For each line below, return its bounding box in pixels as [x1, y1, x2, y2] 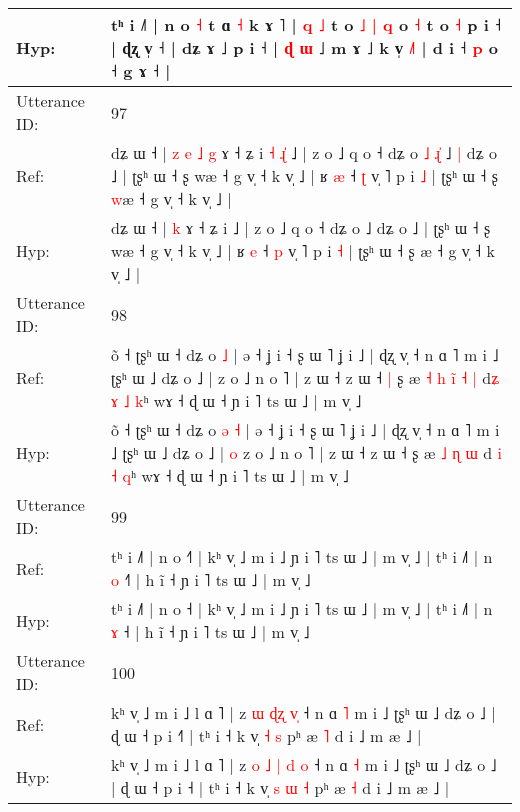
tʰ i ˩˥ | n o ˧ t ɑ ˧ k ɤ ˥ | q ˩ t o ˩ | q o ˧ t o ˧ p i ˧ [111, 13, 502, 36]
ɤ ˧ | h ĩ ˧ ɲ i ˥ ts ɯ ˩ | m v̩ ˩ [111, 620, 310, 643]
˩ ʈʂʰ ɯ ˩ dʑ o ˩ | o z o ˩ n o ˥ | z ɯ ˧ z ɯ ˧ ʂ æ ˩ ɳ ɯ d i [111, 441, 502, 464]
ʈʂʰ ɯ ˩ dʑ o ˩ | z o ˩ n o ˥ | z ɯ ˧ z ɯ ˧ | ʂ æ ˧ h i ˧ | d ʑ [111, 366, 500, 389]
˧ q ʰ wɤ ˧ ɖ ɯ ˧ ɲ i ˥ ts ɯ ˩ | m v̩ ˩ [111, 464, 349, 487]
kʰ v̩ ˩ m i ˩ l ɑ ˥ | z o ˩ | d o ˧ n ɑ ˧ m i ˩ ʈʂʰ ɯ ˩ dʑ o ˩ [111, 753, 497, 776]
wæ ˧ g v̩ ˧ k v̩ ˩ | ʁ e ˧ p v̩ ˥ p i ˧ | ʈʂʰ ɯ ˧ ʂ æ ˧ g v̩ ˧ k [111, 239, 496, 262]
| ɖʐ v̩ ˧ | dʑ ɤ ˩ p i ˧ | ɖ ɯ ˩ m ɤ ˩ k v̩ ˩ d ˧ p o [111, 36, 499, 59]
